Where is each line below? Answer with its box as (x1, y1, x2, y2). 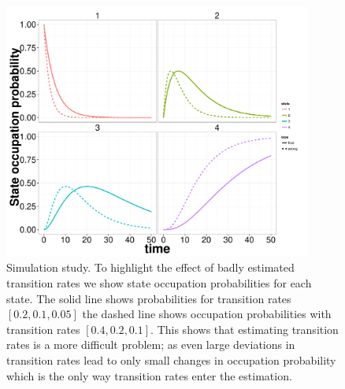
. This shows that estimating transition (150, 320, 339, 337)
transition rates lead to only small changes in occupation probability (6, 352, 336, 369)
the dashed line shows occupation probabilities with (82, 306, 332, 322)
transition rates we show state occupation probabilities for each (6, 275, 312, 291)
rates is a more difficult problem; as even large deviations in (6, 336, 295, 353)
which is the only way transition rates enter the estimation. (6, 367, 292, 383)
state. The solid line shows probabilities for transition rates (6, 290, 291, 306)
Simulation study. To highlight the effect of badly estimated (6, 259, 295, 276)
